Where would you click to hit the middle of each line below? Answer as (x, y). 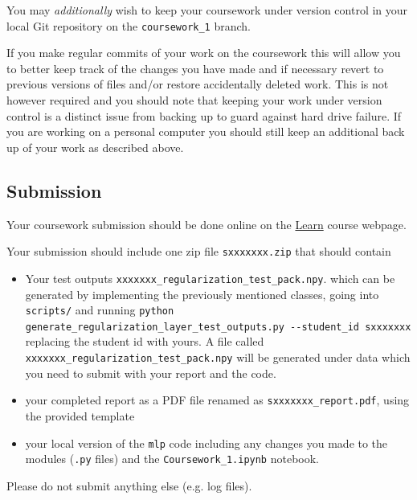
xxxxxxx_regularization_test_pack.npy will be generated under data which (218, 357)
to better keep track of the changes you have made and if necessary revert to (195, 68)
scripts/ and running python (100, 310)
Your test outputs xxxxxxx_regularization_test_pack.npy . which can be (210, 278)
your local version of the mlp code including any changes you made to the (206, 443)
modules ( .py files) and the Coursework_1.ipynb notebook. (172, 459)
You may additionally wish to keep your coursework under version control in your (207, 10)
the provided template (80, 415)
